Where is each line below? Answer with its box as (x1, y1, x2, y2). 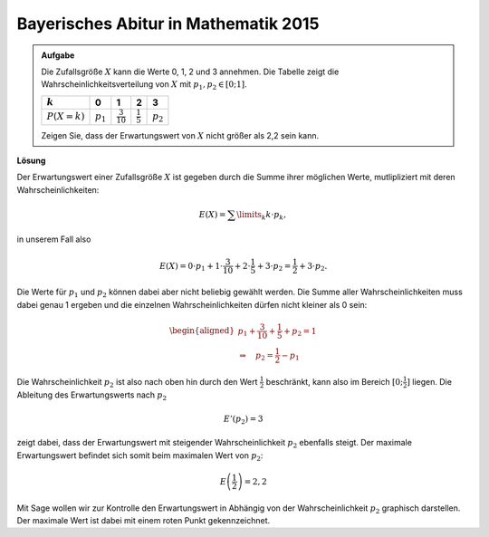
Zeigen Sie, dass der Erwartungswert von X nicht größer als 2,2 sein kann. (41, 129, 320, 140)
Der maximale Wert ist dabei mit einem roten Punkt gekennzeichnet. (16, 514, 271, 525)
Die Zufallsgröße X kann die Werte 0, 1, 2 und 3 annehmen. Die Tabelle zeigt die (41, 66, 340, 77)
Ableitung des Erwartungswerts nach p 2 (16, 389, 168, 403)
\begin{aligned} (168, 326, 235, 336)
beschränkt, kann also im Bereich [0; (265, 376, 403, 387)
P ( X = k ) (46, 110, 85, 122)
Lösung (16, 155, 46, 167)
